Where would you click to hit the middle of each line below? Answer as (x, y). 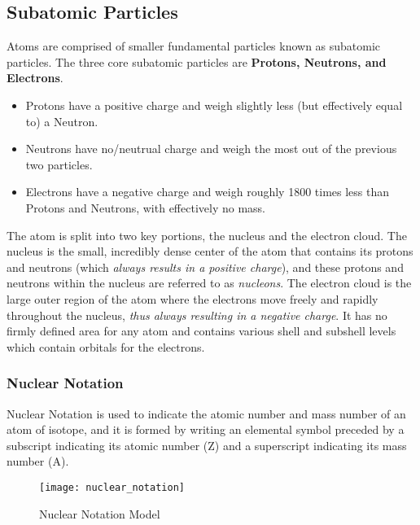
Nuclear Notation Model (100, 513)
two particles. (59, 164)
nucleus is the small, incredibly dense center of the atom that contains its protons (210, 251)
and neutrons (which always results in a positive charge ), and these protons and (205, 267)
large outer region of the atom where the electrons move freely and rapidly (192, 298)
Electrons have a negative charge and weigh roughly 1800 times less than (208, 192)
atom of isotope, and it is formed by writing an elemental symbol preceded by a (206, 429)
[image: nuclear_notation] (112, 487)
